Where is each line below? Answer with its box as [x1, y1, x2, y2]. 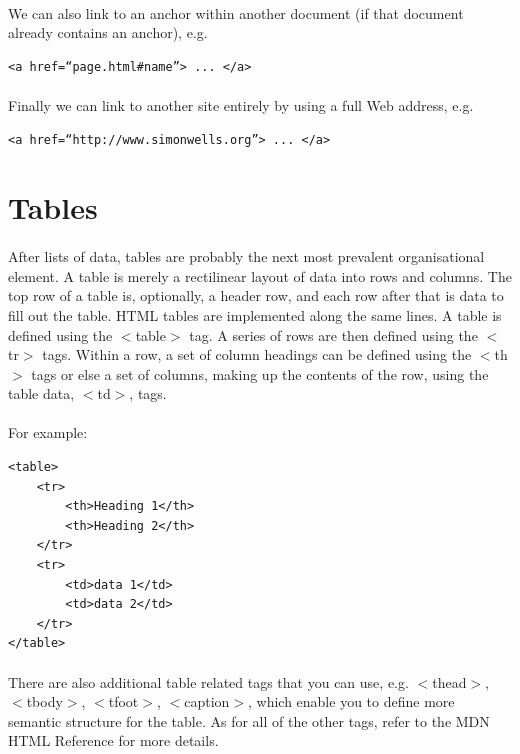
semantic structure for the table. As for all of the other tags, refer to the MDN [8, 710, 490, 731]
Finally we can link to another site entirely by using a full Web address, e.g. [8, 94, 474, 115]
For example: [8, 422, 88, 443]
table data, [8, 383, 75, 404]
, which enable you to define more [247, 691, 455, 712]
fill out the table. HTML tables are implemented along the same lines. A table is [8, 304, 502, 325]
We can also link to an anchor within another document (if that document [8, 2, 464, 23]
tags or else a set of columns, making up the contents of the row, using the [31, 363, 489, 384]
